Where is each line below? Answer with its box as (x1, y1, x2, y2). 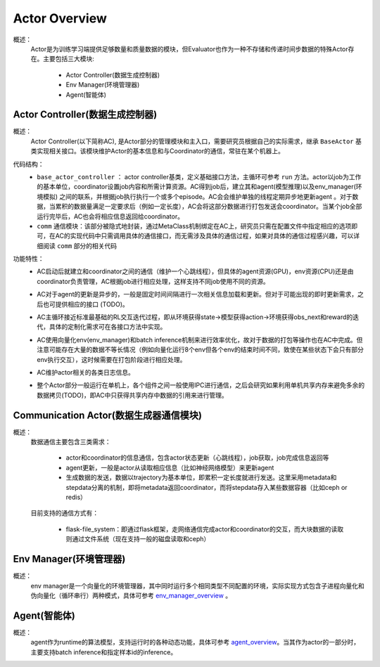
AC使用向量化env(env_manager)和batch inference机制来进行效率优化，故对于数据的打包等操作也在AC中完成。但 (37, 335, 363, 344)
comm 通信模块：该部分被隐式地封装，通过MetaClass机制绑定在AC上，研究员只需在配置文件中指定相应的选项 (37, 221, 352, 230)
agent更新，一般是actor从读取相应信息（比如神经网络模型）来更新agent (65, 463, 274, 472)
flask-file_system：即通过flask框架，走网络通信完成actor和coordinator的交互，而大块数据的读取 (65, 524, 344, 533)
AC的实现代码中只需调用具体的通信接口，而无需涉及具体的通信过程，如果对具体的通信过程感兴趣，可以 (55, 232, 354, 240)
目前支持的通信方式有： (30, 509, 99, 517)
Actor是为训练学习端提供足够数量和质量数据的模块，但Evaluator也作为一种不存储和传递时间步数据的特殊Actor (30, 44, 348, 53)
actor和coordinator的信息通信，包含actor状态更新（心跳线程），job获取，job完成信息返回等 (65, 453, 329, 462)
